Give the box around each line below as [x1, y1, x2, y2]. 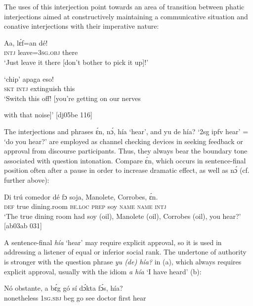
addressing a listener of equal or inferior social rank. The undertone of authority [4, 247, 247, 257]
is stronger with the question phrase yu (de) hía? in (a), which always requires [4, 256, 242, 267]
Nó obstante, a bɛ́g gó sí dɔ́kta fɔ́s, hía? [4, 283, 123, 293]
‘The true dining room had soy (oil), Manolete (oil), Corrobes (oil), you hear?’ [4, 210, 241, 221]
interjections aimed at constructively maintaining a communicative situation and [4, 11, 248, 21]
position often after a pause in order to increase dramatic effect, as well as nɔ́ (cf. [4, 165, 250, 175]
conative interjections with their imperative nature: [4, 21, 159, 31]
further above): [4, 174, 49, 185]
